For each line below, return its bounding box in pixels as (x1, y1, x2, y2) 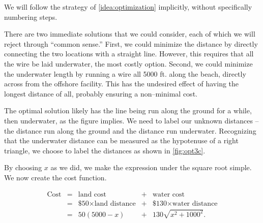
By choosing (4, 162, 42, 173)
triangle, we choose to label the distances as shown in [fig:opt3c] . (4, 145, 206, 155)
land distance (94, 200, 136, 207)
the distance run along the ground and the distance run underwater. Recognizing (4, 125, 256, 136)
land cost (78, 190, 107, 198)
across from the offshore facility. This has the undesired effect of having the (4, 78, 239, 89)
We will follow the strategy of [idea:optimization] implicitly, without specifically (4, 2, 252, 12)
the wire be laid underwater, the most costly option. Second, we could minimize (4, 58, 253, 69)
